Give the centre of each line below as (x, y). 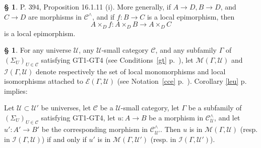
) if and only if (64, 139)
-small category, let (150, 108)
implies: (16, 91)
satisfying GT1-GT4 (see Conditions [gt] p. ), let (117, 59)
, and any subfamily (186, 50)
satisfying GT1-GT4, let (78, 117)
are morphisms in (55, 16)
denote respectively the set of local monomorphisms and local (131, 71)
